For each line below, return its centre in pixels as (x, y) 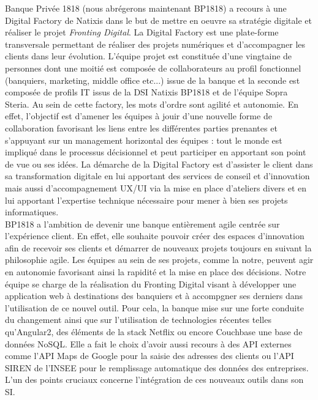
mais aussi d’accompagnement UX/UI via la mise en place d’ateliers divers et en (156, 187)
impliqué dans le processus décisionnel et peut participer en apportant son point (156, 152)
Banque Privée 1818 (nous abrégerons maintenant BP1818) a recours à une (146, 8)
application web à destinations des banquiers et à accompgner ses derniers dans (154, 296)
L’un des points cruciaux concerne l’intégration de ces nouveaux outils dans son (154, 380)
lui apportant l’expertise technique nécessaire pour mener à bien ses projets (146, 200)
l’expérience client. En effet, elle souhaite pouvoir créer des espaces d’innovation (155, 236)
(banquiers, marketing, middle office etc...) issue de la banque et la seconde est (153, 80)
